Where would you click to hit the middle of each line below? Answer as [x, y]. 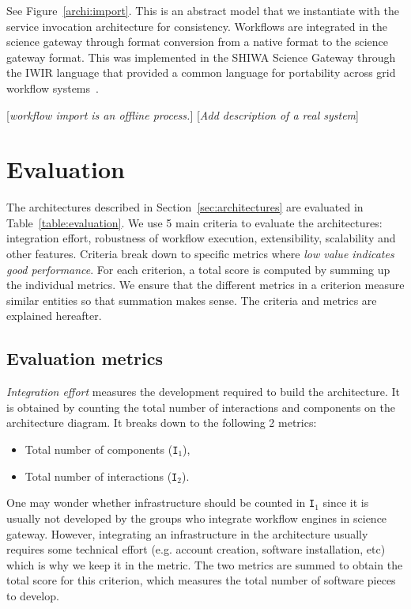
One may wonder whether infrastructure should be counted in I [161, 502]
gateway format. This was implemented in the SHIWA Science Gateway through [201, 57]
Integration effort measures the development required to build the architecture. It [204, 392]
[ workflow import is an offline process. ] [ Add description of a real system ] [183, 114]
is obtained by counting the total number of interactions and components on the [201, 407]
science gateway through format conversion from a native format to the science [197, 42]
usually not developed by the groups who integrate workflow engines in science [197, 518]
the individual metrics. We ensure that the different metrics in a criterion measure [205, 285]
